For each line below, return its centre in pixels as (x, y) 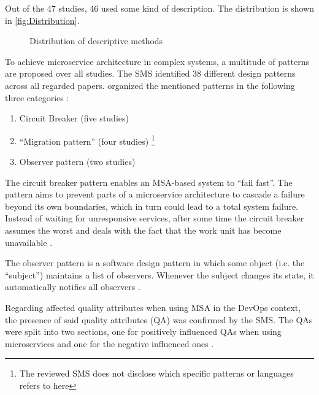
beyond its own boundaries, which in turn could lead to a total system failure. (152, 206)
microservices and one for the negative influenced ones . (110, 343)
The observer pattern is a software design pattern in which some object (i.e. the (155, 263)
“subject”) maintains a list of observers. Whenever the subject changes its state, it (159, 274)
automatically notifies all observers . (73, 287)
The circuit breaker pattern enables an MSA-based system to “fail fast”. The (149, 182)
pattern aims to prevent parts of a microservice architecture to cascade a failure (155, 194)
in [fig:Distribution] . (42, 20)
